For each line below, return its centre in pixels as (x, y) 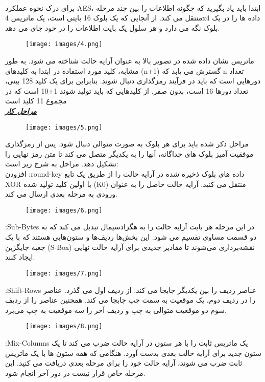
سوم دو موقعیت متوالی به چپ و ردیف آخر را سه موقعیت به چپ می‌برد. (116, 310)
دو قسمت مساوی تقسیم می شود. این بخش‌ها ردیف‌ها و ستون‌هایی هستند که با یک (131, 237)
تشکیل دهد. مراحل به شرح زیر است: (62, 164)
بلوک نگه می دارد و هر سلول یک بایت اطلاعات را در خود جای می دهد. (113, 27)
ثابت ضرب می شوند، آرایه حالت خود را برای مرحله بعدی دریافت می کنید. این (124, 363)
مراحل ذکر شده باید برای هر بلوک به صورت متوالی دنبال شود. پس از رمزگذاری (127, 144)
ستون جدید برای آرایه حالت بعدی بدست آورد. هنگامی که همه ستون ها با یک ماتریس (133, 353)
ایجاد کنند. (20, 257)
